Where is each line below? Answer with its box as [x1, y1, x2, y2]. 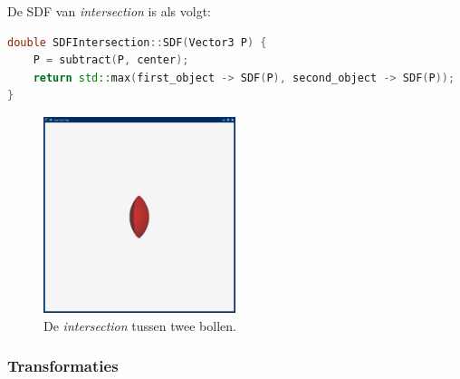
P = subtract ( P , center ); [33, 53, 189, 67]
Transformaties [7, 355, 119, 377]
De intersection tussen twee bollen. [43, 316, 236, 335]
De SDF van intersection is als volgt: [7, 2, 211, 20]
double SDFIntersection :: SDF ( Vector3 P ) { [7, 35, 267, 49]
